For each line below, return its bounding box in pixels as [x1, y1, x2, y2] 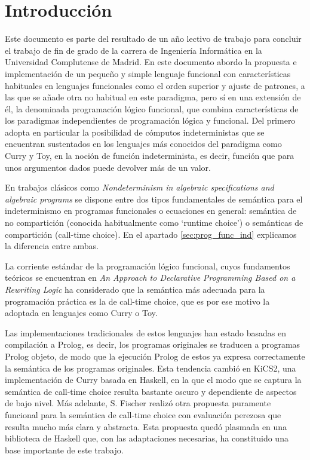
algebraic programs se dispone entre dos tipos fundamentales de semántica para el [5, 192, 303, 205]
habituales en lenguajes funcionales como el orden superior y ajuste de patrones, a [5, 79, 305, 91]
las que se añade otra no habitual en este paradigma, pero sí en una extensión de [5, 91, 301, 103]
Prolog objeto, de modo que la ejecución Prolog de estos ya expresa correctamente [5, 349, 305, 362]
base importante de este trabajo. [5, 443, 124, 456]
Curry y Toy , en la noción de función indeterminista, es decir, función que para [5, 149, 294, 162]
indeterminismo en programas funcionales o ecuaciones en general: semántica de [5, 204, 297, 217]
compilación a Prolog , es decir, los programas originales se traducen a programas [5, 338, 300, 351]
